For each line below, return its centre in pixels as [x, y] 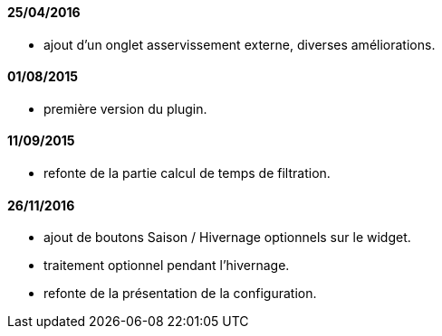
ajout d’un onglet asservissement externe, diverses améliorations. [240, 44]
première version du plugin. [125, 108]
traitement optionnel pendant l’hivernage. [167, 266]
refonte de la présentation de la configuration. [180, 294]
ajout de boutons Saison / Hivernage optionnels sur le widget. [227, 238]
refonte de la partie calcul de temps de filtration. [187, 173]
